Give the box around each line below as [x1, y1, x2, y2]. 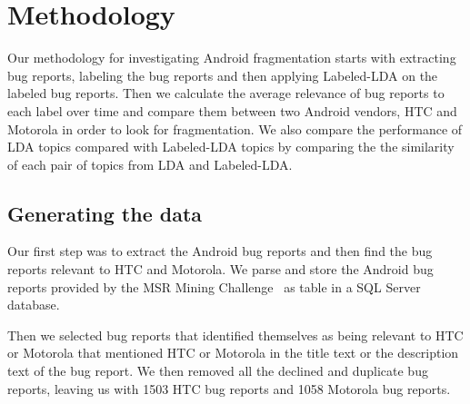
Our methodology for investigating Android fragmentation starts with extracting [7, 48, 456, 67]
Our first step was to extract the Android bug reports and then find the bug [7, 241, 433, 261]
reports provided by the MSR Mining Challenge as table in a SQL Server [7, 277, 421, 296]
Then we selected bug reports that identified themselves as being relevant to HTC [7, 325, 464, 344]
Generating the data [7, 199, 203, 227]
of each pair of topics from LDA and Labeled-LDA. [7, 154, 293, 173]
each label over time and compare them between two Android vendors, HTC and [7, 101, 457, 120]
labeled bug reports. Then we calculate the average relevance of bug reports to [7, 84, 445, 103]
